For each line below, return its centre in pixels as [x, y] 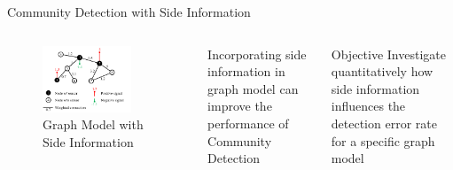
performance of [248, 123]
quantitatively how [382, 71]
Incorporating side [257, 54]
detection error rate [384, 123]
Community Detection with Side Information [129, 12]
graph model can [253, 88]
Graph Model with [93, 124]
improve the [240, 106]
